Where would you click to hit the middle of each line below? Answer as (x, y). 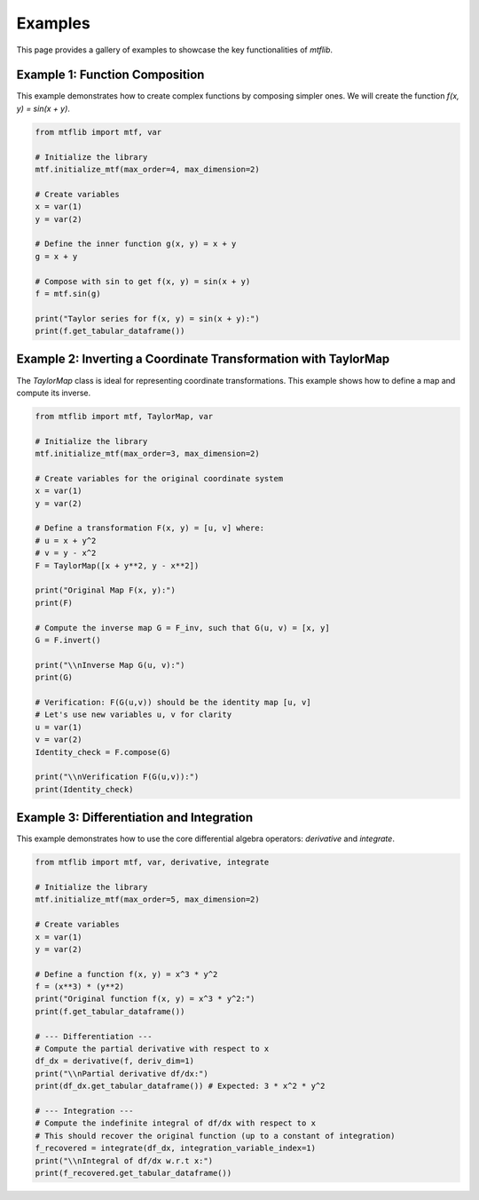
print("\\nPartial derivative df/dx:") (122, 1073)
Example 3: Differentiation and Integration (134, 818)
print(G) (54, 678)
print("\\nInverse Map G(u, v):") (110, 665)
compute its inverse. (54, 393)
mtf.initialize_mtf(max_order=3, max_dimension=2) (148, 454)
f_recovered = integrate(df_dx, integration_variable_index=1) (176, 1148)
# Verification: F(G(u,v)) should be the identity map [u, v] (173, 702)
